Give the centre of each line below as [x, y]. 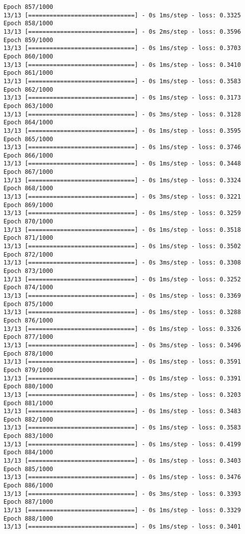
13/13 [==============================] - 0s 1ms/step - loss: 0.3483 [122, 411]
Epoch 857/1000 [28, 7]
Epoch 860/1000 [28, 56]
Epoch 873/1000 [28, 271]
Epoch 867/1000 [28, 172]
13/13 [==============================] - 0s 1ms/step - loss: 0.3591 [122, 362]
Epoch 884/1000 [28, 453]
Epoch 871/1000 [28, 238]
